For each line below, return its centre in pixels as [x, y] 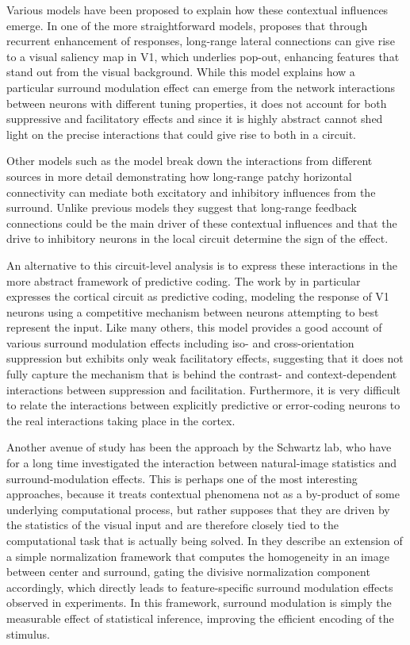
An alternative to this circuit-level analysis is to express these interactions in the [202, 265]
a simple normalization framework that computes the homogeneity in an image [198, 556]
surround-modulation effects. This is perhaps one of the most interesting [182, 478]
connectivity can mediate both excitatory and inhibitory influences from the [191, 192]
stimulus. [28, 633]
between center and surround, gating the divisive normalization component [188, 572]
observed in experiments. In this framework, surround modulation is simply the [199, 603]
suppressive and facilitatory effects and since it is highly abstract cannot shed [195, 119]
